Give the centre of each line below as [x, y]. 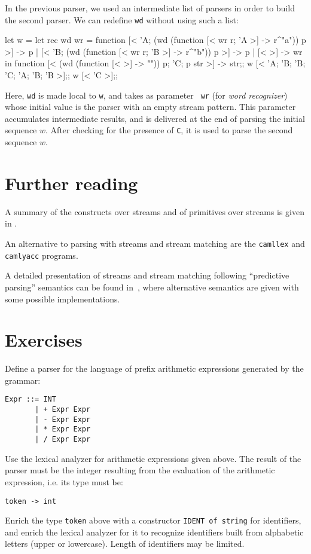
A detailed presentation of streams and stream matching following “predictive [147, 275]
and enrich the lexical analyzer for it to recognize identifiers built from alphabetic [154, 532]
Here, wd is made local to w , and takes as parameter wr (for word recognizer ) [146, 95]
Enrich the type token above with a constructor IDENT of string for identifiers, [153, 520]
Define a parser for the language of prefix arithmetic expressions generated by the [154, 368]
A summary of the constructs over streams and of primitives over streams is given [155, 211]
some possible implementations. [62, 299]
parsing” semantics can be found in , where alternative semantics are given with [152, 287]
